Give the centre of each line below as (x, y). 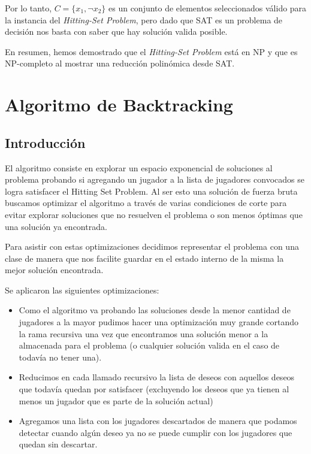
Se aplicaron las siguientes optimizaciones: (82, 290)
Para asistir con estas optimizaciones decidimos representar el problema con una (152, 246)
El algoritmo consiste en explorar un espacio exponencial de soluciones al (139, 167)
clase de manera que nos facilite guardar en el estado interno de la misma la (144, 258)
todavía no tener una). (60, 357)
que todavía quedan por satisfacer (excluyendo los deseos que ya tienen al (154, 389)
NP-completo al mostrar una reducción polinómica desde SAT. (120, 63)
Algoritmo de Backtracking (119, 105)
